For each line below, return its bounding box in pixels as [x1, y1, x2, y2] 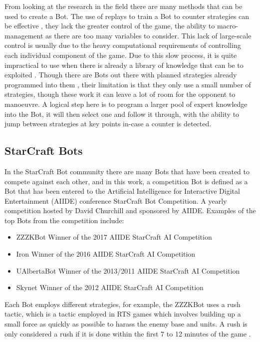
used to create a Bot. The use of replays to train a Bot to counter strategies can [4, 10, 250, 21]
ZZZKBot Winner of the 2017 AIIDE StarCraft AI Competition [16, 232, 212, 242]
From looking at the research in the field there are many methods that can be [4, 1, 243, 11]
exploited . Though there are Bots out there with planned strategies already [4, 69, 237, 80]
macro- [217, 20, 238, 31]
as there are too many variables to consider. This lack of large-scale [45, 30, 252, 40]
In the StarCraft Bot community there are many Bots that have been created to [4, 166, 250, 176]
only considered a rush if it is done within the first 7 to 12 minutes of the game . [4, 328, 251, 339]
